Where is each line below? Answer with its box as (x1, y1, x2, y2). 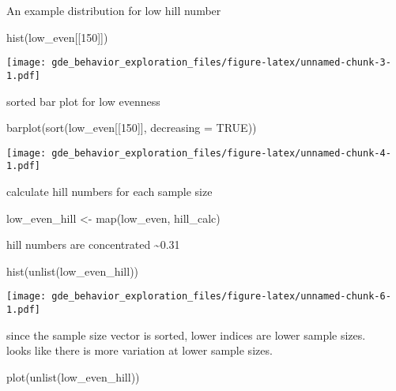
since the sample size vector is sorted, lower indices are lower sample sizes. (6, 326, 366, 343)
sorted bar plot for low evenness (6, 92, 160, 109)
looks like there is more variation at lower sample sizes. (6, 342, 273, 359)
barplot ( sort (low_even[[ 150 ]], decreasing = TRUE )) (6, 119, 257, 136)
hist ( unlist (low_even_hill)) (6, 262, 139, 279)
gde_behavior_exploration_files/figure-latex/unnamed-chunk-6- (51, 291, 391, 303)
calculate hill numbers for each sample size (6, 183, 213, 199)
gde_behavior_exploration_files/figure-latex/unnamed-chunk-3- (51, 57, 391, 69)
